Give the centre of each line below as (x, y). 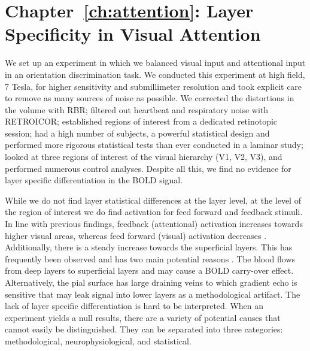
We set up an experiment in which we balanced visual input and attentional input (155, 63)
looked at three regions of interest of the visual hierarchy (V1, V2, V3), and (144, 157)
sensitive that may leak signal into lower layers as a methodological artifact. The (153, 294)
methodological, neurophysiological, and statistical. (98, 341)
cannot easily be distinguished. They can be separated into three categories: (144, 329)
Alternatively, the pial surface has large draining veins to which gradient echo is (151, 282)
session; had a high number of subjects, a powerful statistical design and (137, 133)
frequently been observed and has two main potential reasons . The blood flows (150, 258)
